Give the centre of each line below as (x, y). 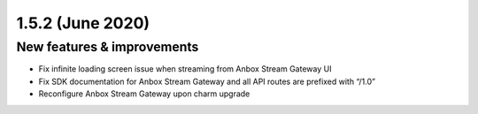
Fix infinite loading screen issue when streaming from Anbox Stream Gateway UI (185, 69)
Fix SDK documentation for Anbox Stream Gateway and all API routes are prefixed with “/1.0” (207, 81)
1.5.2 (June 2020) (83, 23)
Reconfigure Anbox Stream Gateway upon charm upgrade (144, 94)
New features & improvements (108, 47)
